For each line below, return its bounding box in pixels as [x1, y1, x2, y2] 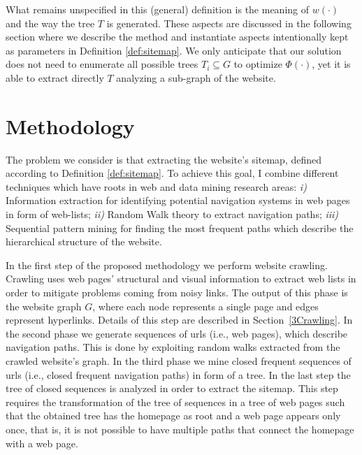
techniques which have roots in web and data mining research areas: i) [6, 179, 307, 194]
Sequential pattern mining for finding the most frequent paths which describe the [6, 220, 354, 235]
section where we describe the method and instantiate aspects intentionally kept [6, 29, 349, 44]
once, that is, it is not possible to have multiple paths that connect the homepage [6, 421, 354, 436]
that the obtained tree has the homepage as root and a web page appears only [6, 408, 341, 423]
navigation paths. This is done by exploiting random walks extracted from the [6, 340, 340, 354]
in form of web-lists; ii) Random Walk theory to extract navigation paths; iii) [6, 207, 339, 222]
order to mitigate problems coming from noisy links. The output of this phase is [6, 285, 348, 300]
